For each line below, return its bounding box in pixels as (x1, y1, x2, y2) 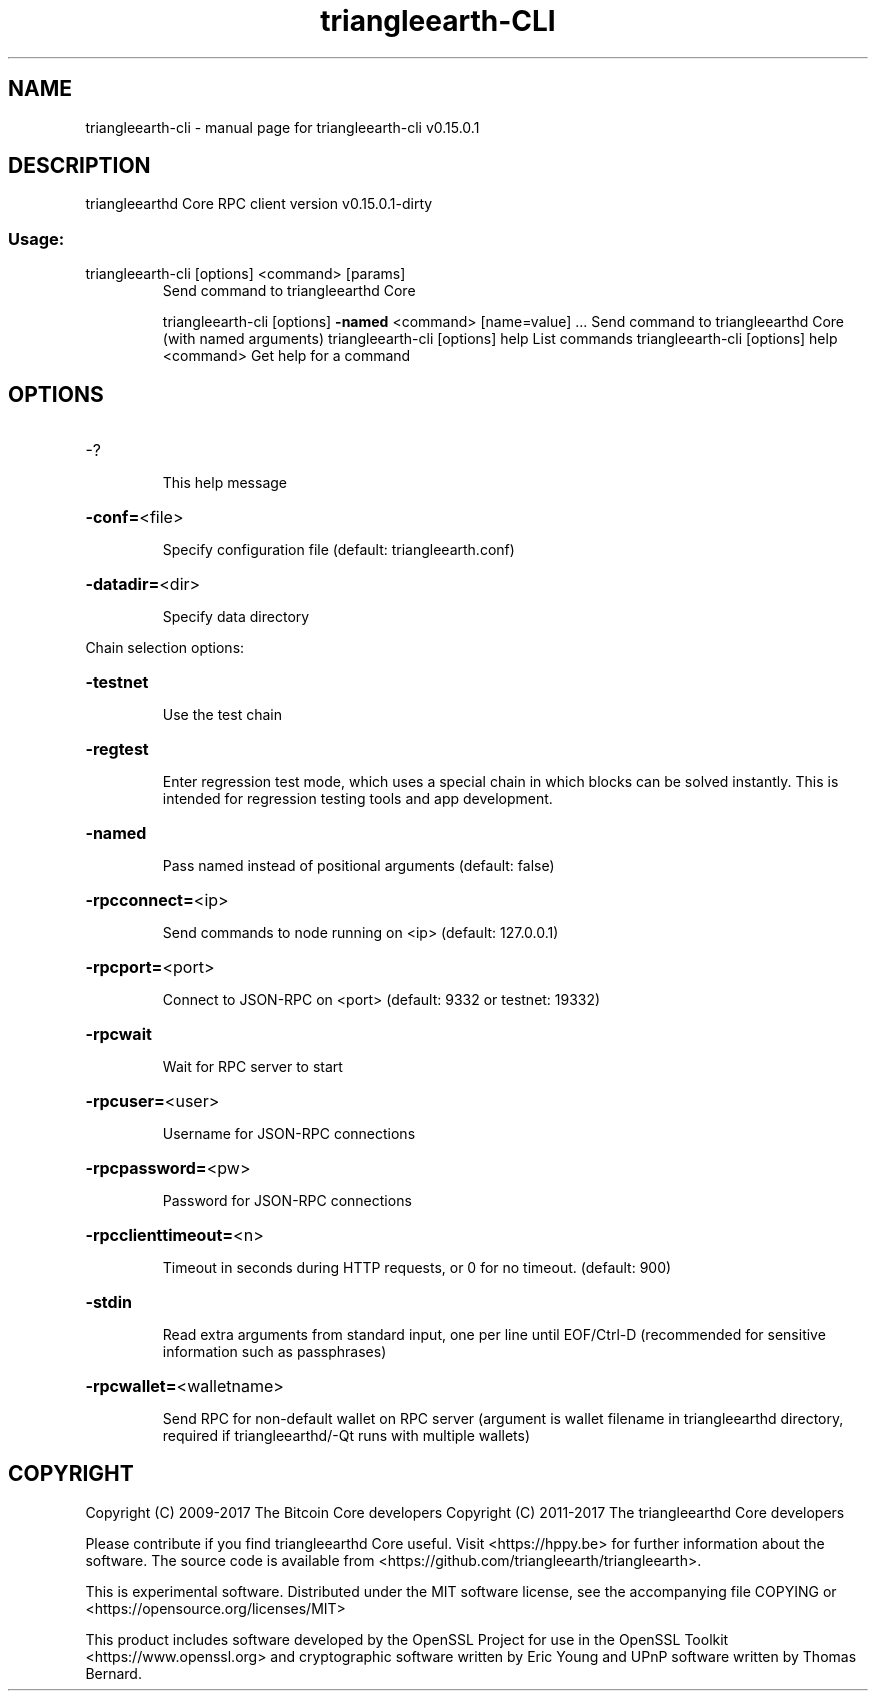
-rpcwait (85, 1024, 152, 1045)
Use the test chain (162, 706, 282, 724)
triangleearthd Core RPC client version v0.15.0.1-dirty (85, 195, 433, 213)
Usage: (8, 228, 65, 249)
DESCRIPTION (8, 153, 151, 179)
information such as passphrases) (162, 1343, 387, 1361)
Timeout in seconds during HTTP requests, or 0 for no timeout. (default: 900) (162, 1259, 672, 1277)
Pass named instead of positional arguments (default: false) (162, 857, 555, 875)
